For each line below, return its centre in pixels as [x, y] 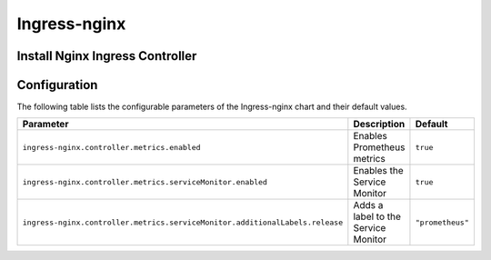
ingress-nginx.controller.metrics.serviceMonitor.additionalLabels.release [183, 222]
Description [379, 125]
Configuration [57, 85]
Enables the [378, 171]
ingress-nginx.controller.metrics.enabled [111, 147]
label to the [377, 216]
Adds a [368, 205]
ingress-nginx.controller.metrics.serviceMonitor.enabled [145, 182]
